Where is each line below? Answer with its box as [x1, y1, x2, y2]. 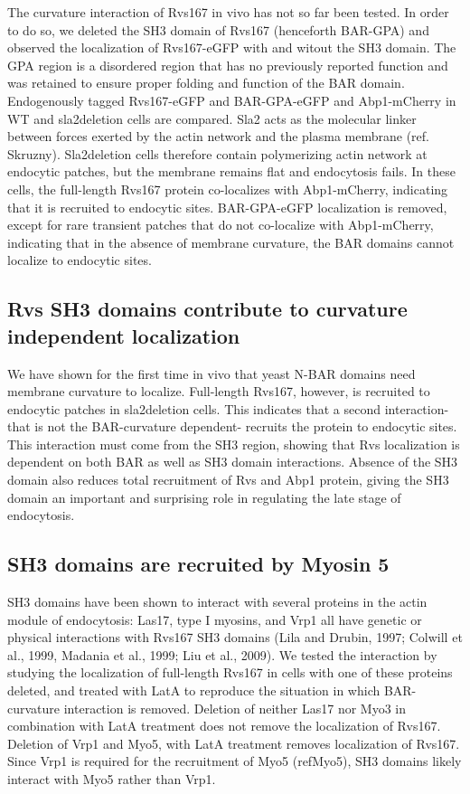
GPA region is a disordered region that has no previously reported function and [7, 55, 448, 74]
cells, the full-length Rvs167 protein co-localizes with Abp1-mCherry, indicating [7, 179, 448, 198]
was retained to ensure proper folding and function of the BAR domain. [7, 73, 405, 92]
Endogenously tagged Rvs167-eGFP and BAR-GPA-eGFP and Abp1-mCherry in [7, 90, 456, 109]
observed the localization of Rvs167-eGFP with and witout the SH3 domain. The [7, 38, 456, 57]
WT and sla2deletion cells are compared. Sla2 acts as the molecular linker [7, 109, 417, 128]
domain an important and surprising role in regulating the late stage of [7, 487, 401, 506]
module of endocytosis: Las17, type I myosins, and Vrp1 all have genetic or [7, 610, 422, 629]
